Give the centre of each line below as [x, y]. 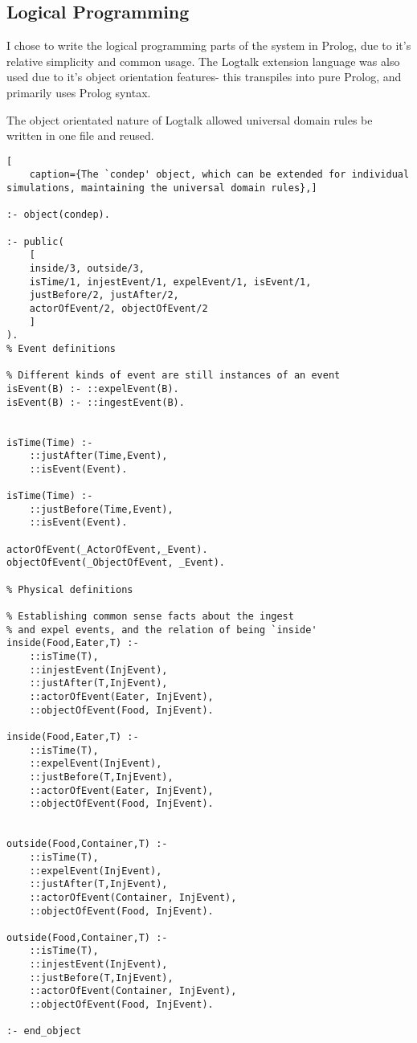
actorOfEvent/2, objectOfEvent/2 [119, 308]
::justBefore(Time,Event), [101, 509]
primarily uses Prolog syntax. [79, 92]
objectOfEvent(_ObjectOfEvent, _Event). [116, 563]
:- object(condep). [58, 215]
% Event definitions [61, 348]
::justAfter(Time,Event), [98, 456]
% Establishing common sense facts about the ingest [150, 617]
